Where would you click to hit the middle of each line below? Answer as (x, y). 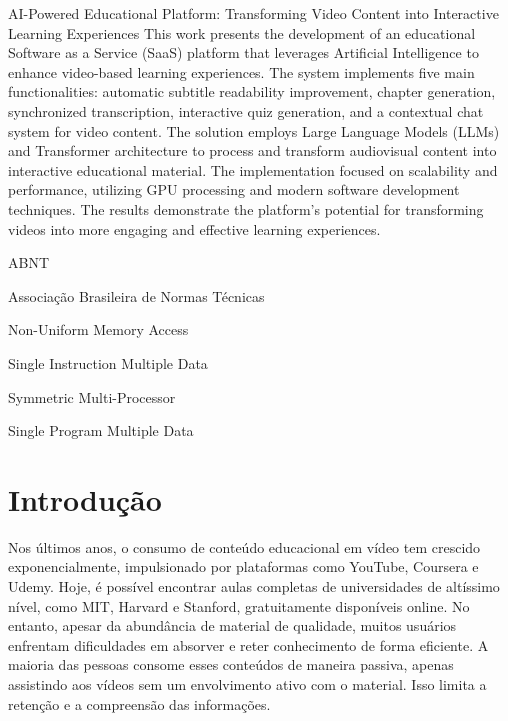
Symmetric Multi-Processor (92, 396)
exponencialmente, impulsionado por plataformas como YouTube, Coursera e (243, 566)
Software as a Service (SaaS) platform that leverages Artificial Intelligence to (243, 52)
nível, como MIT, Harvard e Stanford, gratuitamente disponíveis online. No (239, 605)
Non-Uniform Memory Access (98, 329)
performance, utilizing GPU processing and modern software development (234, 189)
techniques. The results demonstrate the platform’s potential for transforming (246, 208)
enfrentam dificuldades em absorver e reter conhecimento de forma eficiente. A (248, 644)
